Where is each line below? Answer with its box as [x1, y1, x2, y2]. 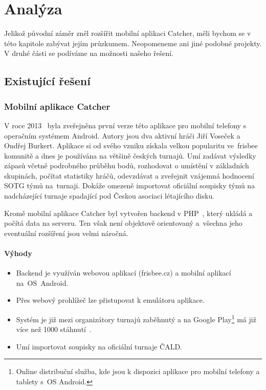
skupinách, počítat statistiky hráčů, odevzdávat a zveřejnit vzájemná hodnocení [4, 170, 254, 181]
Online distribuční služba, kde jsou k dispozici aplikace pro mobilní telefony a [16, 366, 260, 377]
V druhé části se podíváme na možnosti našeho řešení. [4, 48, 173, 59]
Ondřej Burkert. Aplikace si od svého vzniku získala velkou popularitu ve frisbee [4, 140, 258, 151]
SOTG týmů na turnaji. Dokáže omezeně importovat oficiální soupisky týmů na [4, 180, 255, 191]
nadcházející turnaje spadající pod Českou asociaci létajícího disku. [4, 190, 215, 201]
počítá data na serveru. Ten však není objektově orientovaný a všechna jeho [4, 218, 242, 228]
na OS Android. [16, 277, 69, 288]
